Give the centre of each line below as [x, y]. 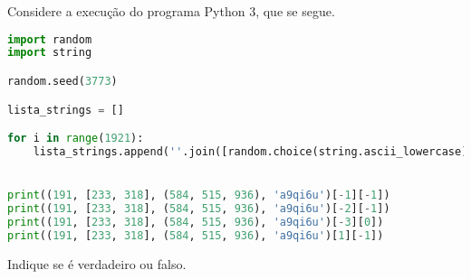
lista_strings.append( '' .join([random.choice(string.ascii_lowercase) [250, 151]
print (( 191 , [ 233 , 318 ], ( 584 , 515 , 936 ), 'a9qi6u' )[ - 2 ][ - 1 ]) [199, 209]
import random [50, 39]
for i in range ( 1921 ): [76, 139]
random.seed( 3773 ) [62, 81]
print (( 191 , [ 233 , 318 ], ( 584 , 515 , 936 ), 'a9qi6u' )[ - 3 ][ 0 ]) [196, 222]
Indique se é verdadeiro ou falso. [97, 263]
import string [50, 53]
